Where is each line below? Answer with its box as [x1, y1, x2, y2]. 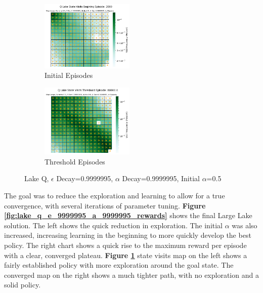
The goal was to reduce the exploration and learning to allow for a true [4, 190, 225, 201]
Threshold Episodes [45, 156, 105, 166]
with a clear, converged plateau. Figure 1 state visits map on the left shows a [4, 249, 247, 260]
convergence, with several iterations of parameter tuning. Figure [4, 200, 206, 211]
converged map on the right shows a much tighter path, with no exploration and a [4, 269, 259, 280]
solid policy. [4, 279, 41, 290]
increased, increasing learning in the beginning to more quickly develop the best [4, 230, 251, 240]
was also [232, 220, 257, 230]
